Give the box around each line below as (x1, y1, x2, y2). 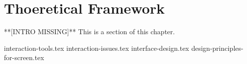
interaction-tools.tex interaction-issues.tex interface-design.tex (4, 43, 189, 53)
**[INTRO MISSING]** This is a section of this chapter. (4, 26, 175, 37)
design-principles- (191, 43, 244, 53)
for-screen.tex (4, 52, 44, 63)
